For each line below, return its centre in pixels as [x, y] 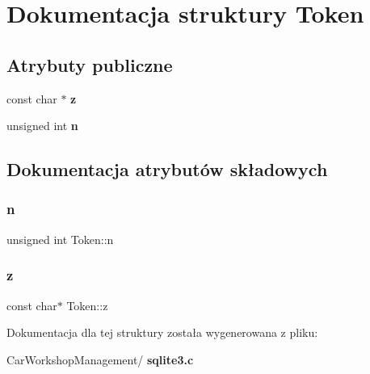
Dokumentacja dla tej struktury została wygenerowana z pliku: [162, 332]
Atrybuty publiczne [90, 64]
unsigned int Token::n [60, 239]
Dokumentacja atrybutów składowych [167, 169]
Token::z [87, 305]
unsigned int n [42, 126]
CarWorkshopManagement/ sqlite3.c [100, 359]
